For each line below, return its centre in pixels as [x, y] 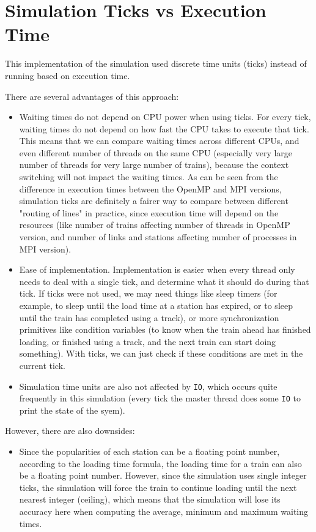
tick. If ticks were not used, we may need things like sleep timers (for [148, 293]
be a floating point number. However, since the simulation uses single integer [163, 475]
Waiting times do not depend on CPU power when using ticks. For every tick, [165, 117]
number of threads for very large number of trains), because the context [154, 165]
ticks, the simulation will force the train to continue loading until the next [158, 487]
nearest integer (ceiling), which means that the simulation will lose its [150, 499]
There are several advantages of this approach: [92, 96]
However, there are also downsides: [70, 431]
